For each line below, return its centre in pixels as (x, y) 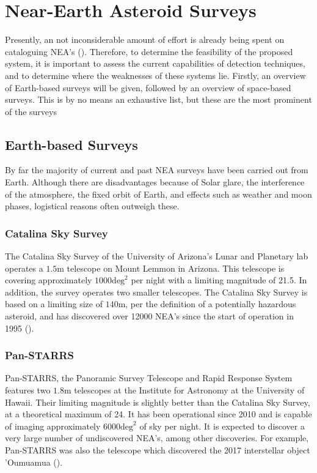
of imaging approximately (53, 426)
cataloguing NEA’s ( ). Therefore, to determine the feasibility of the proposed (149, 51)
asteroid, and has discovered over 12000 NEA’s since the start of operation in (149, 316)
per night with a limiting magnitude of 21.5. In (219, 280)
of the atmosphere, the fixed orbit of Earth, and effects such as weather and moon (158, 194)
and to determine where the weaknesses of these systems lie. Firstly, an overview (155, 75)
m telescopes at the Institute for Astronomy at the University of (184, 390)
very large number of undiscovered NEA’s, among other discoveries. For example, (157, 438)
